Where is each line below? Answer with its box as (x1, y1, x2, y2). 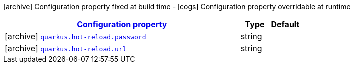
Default (271, 19, 300, 29)
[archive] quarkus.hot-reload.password (5, 31, 146, 41)
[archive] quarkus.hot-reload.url (5, 43, 127, 53)
